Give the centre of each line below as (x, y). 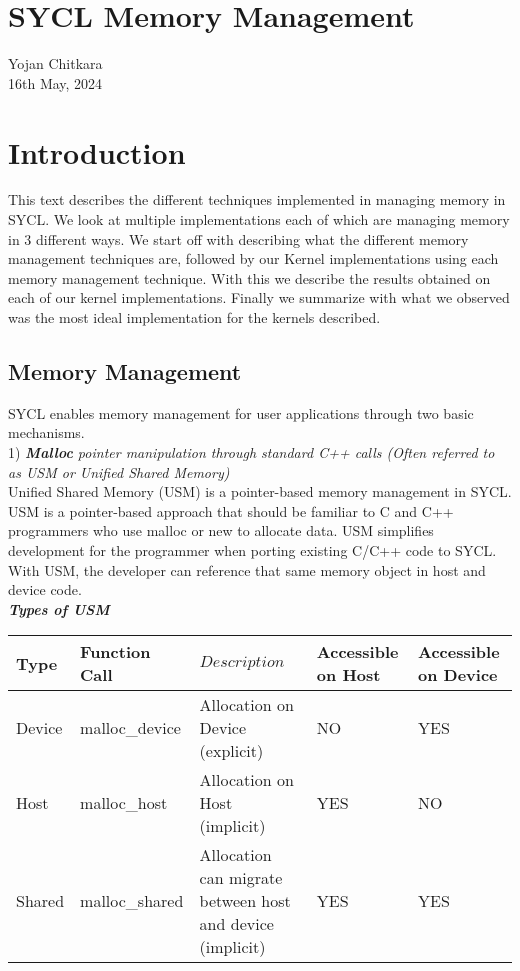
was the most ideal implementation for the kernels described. (194, 317)
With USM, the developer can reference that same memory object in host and (247, 569)
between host (245, 901)
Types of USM (59, 608)
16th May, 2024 (55, 82)
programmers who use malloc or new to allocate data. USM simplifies (221, 530)
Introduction (97, 151)
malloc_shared (132, 901)
